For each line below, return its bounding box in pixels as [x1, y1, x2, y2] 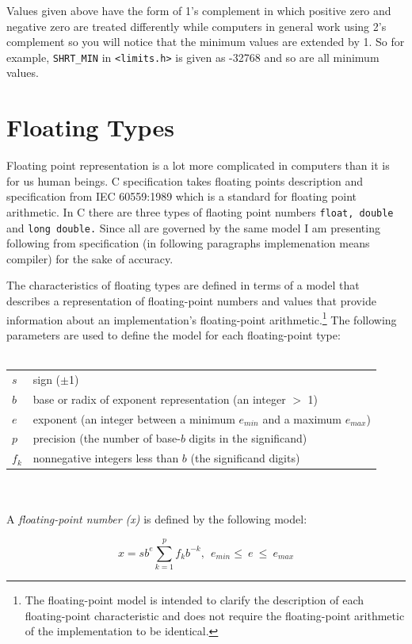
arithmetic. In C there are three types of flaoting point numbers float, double [6, 203, 394, 220]
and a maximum [262, 410, 341, 427]
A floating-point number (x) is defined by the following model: [6, 511, 307, 527]
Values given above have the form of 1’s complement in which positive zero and [6, 2, 391, 18]
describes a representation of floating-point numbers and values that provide [6, 293, 376, 309]
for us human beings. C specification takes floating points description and [6, 172, 364, 189]
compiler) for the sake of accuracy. [6, 250, 174, 266]
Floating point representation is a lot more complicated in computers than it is [6, 157, 390, 174]
